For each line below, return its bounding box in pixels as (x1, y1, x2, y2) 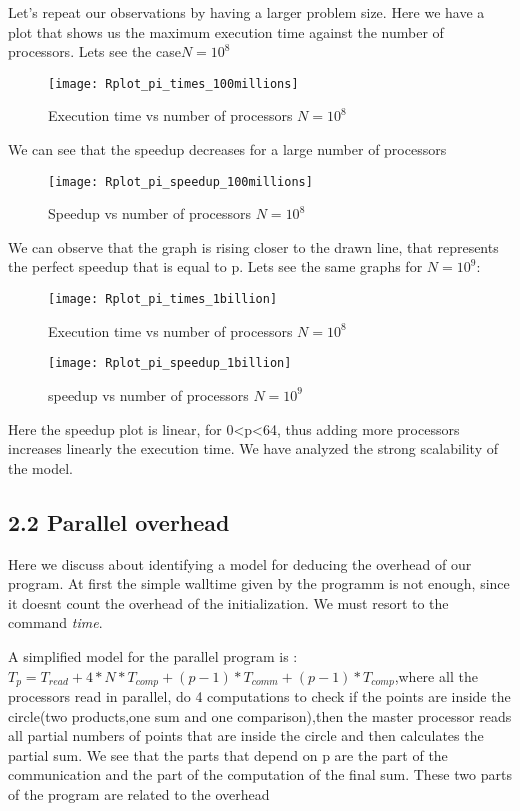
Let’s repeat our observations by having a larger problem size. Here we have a (8, 2, 485, 22)
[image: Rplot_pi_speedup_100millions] (48, 174, 313, 189)
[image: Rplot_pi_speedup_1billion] (48, 356, 292, 371)
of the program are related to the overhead (8, 783, 270, 804)
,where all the (394, 665, 478, 686)
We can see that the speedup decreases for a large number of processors (8, 139, 447, 160)
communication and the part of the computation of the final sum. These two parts (8, 764, 512, 785)
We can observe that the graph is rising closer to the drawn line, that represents (8, 236, 499, 257)
